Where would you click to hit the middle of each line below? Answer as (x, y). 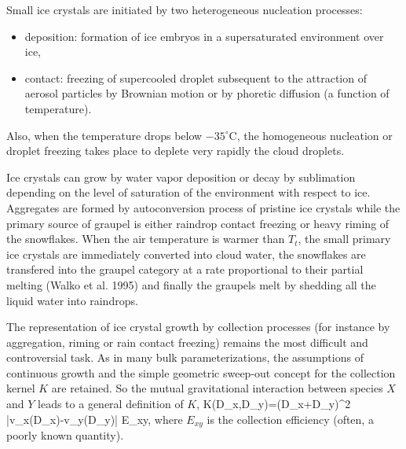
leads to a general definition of (111, 404)
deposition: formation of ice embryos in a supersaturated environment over (204, 36)
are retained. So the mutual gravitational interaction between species (217, 388)
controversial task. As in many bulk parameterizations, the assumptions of (185, 357)
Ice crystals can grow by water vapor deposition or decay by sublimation (181, 177)
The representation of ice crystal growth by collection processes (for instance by (198, 327)
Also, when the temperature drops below (104, 135)
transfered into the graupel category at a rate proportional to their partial (185, 269)
